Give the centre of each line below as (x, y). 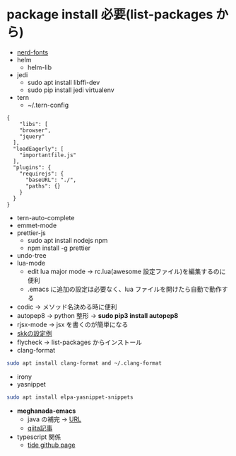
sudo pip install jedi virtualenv (71, 90)
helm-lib (40, 67)
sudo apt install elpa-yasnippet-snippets (70, 397)
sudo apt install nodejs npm (67, 240)
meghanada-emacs (46, 411)
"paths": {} (43, 186)
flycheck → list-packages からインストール (79, 342)
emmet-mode (37, 225)
